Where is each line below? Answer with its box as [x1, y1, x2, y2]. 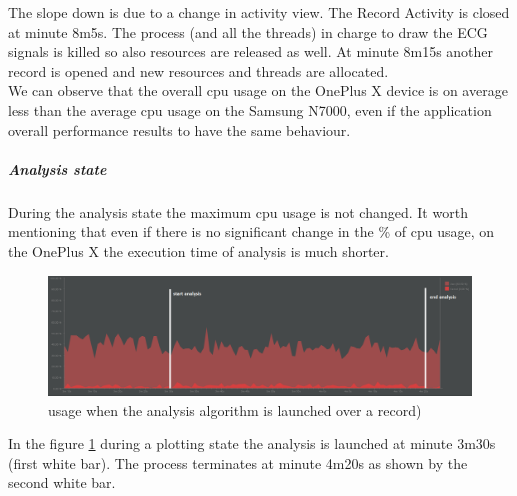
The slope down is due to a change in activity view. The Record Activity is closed [8, 2, 510, 22]
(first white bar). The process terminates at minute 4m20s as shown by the [8, 452, 468, 473]
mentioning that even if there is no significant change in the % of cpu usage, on [8, 221, 494, 242]
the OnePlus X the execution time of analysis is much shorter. [8, 240, 389, 261]
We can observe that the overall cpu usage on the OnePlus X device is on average [8, 80, 508, 101]
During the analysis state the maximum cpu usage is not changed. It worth [8, 201, 468, 222]
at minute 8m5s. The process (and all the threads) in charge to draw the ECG [8, 21, 488, 42]
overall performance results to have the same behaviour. [8, 119, 351, 140]
